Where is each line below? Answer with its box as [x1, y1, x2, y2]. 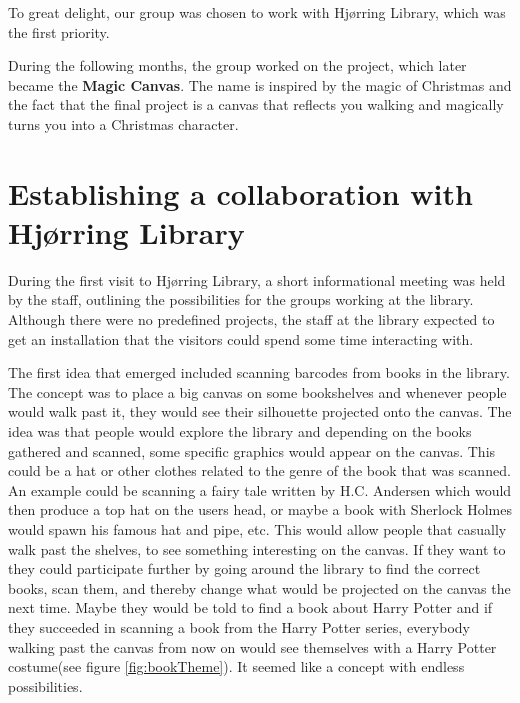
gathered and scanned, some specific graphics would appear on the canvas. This [8, 440, 496, 461]
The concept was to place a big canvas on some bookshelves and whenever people [8, 381, 507, 402]
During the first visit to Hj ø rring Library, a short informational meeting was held [8, 269, 506, 290]
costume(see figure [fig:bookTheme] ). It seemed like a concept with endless [8, 656, 465, 677]
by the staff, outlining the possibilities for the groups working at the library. [8, 289, 474, 310]
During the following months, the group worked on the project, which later [8, 55, 467, 76]
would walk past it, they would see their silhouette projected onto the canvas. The [8, 401, 512, 422]
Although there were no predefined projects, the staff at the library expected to [8, 309, 495, 330]
